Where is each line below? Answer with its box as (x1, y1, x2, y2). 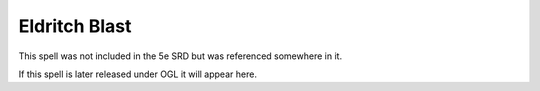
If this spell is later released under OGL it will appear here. (18, 68, 257, 80)
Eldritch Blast (18, 15, 132, 37)
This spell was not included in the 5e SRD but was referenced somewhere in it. (18, 50, 343, 62)
